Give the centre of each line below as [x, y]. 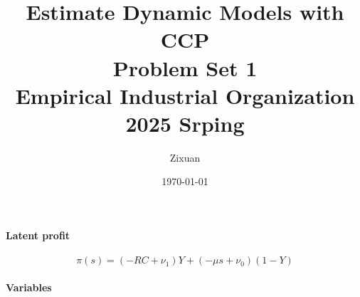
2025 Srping [185, 123]
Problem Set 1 [185, 67]
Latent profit [38, 235]
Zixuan [185, 157]
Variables [29, 287]
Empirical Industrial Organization [185, 95]
